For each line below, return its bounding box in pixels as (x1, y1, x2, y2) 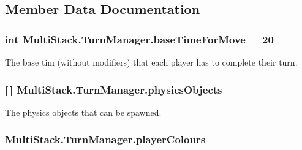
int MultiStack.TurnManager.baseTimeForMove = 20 (5, 31, 274, 47)
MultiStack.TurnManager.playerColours (5, 132, 206, 147)
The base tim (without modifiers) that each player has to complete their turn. (5, 56, 298, 68)
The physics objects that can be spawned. (5, 105, 162, 118)
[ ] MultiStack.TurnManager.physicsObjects (5, 81, 222, 97)
